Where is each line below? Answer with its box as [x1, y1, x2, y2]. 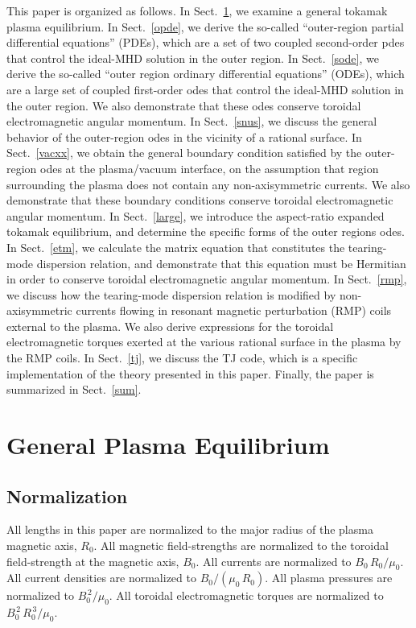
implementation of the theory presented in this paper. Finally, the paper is [6, 365, 374, 382]
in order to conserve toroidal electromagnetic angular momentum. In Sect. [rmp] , [6, 271, 407, 287]
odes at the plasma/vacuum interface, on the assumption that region [40, 159, 379, 176]
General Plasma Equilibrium [6, 428, 330, 461]
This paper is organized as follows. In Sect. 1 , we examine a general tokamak [6, 2, 388, 19]
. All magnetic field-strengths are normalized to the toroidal [93, 537, 389, 554]
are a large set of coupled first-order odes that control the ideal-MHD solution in [6, 81, 404, 97]
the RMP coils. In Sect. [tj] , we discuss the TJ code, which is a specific [6, 349, 358, 366]
